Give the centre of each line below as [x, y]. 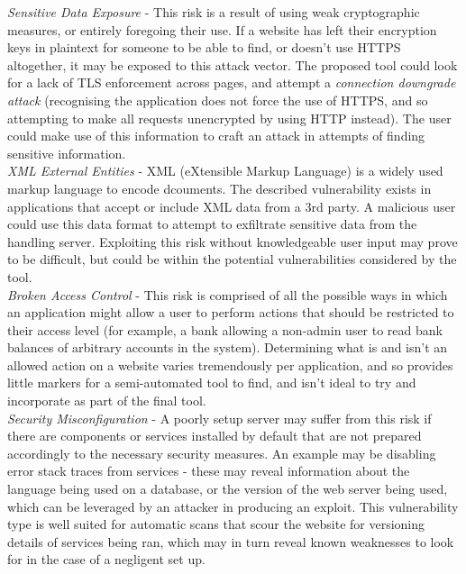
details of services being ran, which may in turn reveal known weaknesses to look [231, 541]
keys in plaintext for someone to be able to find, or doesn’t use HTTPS [204, 47]
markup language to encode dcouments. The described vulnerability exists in [219, 188]
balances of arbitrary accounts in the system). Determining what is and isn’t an [228, 347]
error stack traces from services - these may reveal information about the [209, 471]
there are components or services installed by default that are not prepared [215, 436]
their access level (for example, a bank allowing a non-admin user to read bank [225, 329]
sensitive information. [67, 153]
